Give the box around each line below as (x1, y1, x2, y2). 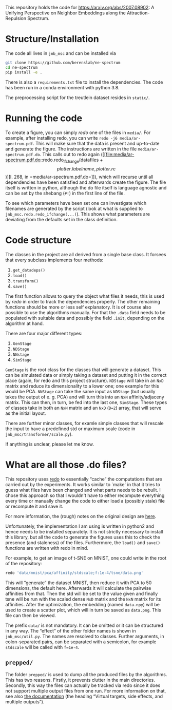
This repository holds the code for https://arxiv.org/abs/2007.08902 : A (5, 5, 155, 10)
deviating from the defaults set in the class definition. (5, 217, 118, 223)
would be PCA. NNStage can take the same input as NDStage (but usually (5, 389, 156, 395)
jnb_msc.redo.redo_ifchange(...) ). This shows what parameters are (5, 211, 150, 217)
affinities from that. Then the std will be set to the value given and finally (5, 590, 158, 597)
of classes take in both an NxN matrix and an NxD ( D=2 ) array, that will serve (5, 405, 162, 411)
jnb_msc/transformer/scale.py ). (5, 431, 73, 437)
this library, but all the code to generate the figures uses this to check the (5, 534, 160, 541)
